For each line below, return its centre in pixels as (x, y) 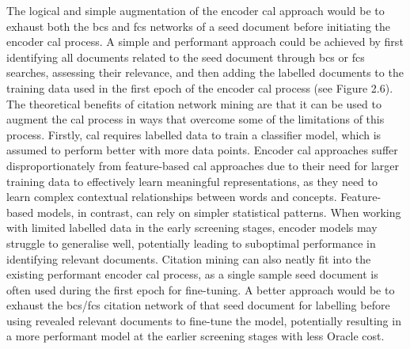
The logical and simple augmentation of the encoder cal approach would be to (196, 10)
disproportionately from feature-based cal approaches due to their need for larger (203, 165)
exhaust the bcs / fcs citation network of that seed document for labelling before (198, 305)
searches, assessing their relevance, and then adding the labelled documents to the (205, 72)
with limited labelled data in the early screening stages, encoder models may (192, 228)
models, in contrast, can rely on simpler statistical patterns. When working (219, 212)
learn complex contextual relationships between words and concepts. (172, 197)
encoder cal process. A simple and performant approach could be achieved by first (205, 42)
